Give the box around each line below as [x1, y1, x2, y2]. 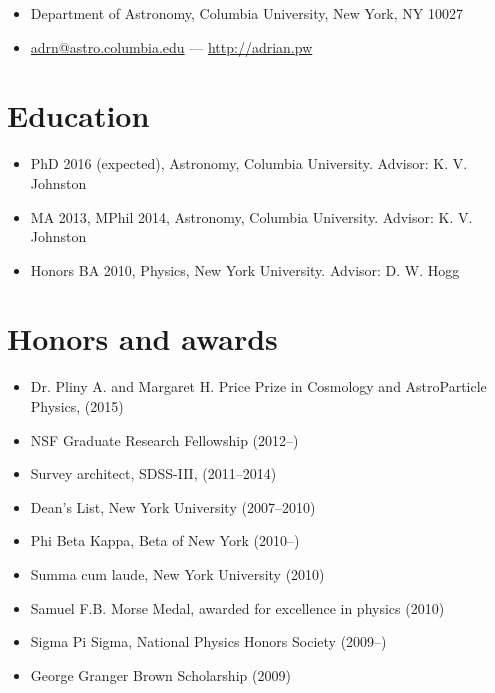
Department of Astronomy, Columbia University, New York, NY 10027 [30, 3, 463, 23]
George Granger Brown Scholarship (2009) [30, 664, 291, 685]
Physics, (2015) [30, 396, 124, 416]
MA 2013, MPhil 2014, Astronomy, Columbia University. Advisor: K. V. [30, 206, 473, 227]
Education [7, 95, 150, 136]
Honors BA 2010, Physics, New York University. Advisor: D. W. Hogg [30, 259, 460, 280]
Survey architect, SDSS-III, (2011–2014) [30, 463, 277, 484]
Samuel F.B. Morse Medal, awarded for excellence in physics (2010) [30, 597, 445, 618]
